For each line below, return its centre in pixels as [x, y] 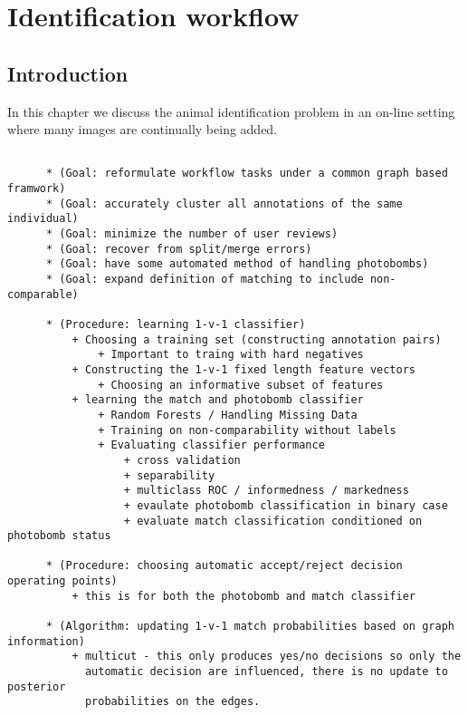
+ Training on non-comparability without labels [247, 430]
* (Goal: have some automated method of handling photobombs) [237, 264]
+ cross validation [182, 460]
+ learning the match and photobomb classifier [218, 400]
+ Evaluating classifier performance [211, 445]
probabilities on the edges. [172, 702]
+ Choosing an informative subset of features [241, 385]
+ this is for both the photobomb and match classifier [244, 596]
